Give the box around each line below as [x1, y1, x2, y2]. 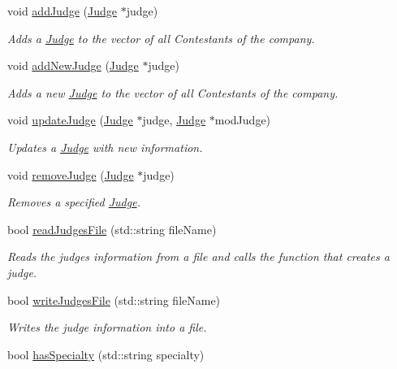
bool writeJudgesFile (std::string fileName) [7, 291, 221, 308]
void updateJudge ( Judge [7, 111, 133, 128]
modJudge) [214, 111, 271, 128]
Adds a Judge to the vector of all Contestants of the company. [7, 29, 315, 46]
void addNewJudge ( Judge [7, 57, 139, 74]
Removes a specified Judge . [7, 193, 140, 211]
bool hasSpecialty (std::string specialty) [7, 345, 205, 362]
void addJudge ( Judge [7, 2, 117, 19]
